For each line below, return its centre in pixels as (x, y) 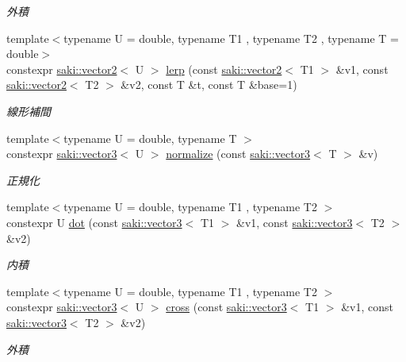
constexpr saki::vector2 (62, 69)
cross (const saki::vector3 (226, 307)
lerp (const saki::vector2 (224, 69)
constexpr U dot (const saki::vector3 (94, 222)
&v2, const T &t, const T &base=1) (209, 85)
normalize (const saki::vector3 (238, 154)
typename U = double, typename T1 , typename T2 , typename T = (232, 38)
